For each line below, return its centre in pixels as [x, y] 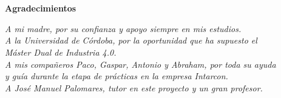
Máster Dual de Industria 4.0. [61, 52]
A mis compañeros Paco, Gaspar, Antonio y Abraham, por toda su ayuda [140, 64]
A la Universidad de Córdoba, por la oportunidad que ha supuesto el [131, 40]
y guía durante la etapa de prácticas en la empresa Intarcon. [117, 76]
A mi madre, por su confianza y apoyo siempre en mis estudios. [123, 28]
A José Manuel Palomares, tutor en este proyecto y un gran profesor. [134, 87]
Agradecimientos [41, 8]
